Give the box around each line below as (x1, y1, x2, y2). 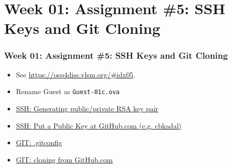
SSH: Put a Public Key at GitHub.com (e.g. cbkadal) (16, 120, 181, 131)
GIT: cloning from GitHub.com (16, 154, 113, 164)
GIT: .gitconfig (16, 137, 62, 148)
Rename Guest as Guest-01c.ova (16, 86, 120, 97)
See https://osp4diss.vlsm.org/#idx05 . (16, 69, 135, 79)
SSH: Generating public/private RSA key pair (16, 103, 159, 114)
